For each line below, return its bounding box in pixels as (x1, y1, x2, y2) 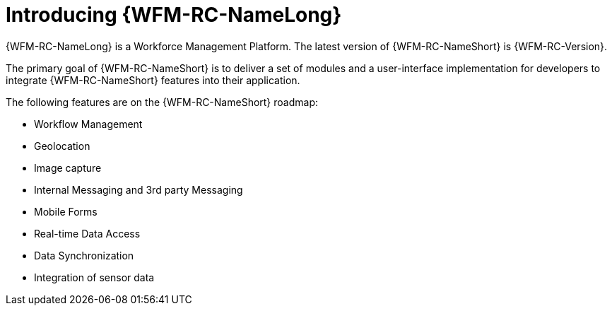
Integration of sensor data (34, 271, 155, 283)
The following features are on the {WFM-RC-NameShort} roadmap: (6, 95, 319, 108)
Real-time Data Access (34, 227, 141, 240)
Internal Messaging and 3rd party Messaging (34, 183, 243, 196)
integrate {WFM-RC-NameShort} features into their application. (6, 74, 300, 86)
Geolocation (34, 139, 90, 152)
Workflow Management (34, 117, 143, 130)
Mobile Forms (34, 205, 98, 218)
